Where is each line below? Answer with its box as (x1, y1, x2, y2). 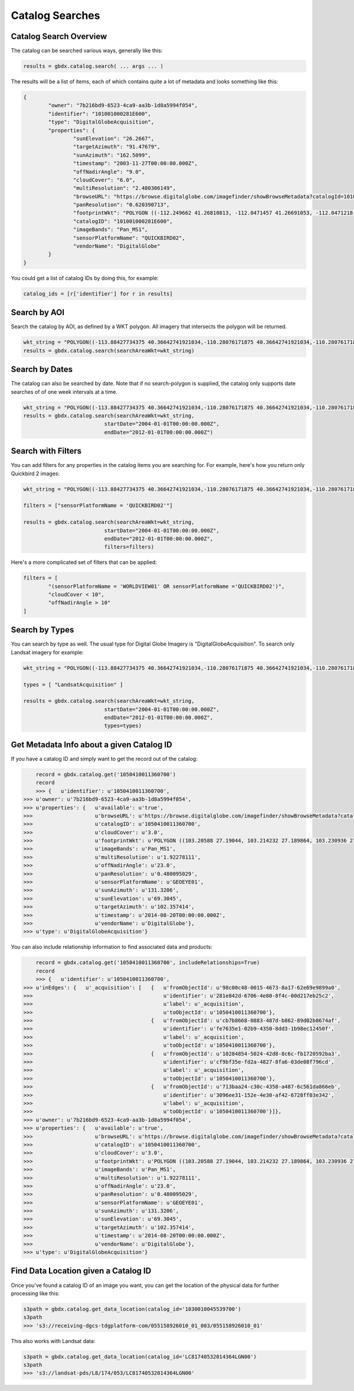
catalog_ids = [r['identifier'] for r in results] (23, 290, 173, 297)
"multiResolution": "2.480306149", (73, 185, 176, 192)
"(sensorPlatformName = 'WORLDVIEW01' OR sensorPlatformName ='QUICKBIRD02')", (48, 583, 285, 589)
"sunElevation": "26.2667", (73, 135, 155, 142)
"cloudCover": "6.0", (73, 176, 136, 183)
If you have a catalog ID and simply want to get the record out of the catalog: (11, 755, 198, 762)
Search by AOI (11, 307, 65, 317)
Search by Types (11, 625, 74, 635)
